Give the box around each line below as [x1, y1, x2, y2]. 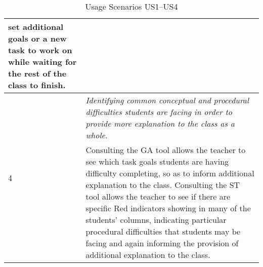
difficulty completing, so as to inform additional [85, 167, 254, 179]
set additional [8, 21, 64, 32]
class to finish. [8, 79, 66, 91]
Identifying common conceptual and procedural [85, 94, 249, 106]
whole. [85, 129, 108, 141]
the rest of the [8, 67, 67, 79]
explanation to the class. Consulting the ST [85, 179, 240, 190]
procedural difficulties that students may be [85, 225, 241, 237]
